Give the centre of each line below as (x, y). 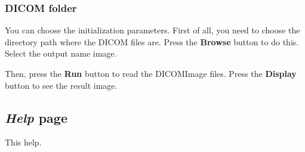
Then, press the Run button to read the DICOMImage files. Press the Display (151, 73)
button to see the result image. (61, 85)
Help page (36, 117)
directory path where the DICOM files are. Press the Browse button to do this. (152, 41)
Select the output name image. (61, 53)
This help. (23, 142)
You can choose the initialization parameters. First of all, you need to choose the (152, 30)
